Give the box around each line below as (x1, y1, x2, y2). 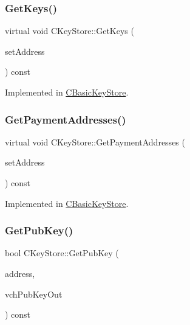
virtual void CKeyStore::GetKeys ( (5, 24, 134, 37)
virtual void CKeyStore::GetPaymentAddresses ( (5, 135, 185, 148)
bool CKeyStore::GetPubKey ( (5, 246, 119, 259)
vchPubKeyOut (5, 287, 63, 300)
